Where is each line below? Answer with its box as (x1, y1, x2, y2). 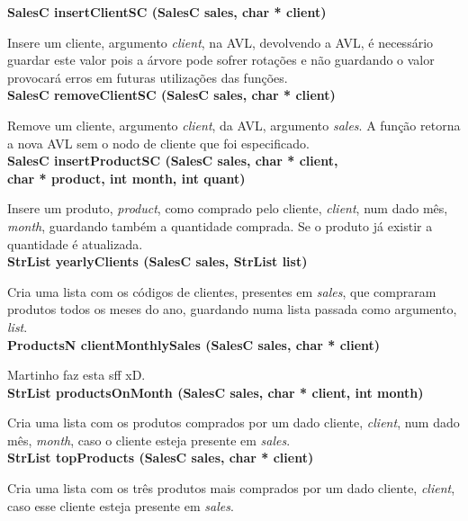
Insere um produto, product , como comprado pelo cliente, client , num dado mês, (7, 199, 448, 218)
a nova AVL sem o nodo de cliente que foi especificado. (7, 133, 310, 152)
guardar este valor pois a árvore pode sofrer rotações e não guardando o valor (7, 50, 435, 69)
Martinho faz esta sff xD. (7, 365, 146, 384)
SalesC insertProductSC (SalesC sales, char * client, (7, 151, 338, 170)
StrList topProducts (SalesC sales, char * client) (7, 448, 314, 467)
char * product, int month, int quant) (7, 168, 246, 187)
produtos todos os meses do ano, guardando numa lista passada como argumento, (7, 300, 457, 319)
